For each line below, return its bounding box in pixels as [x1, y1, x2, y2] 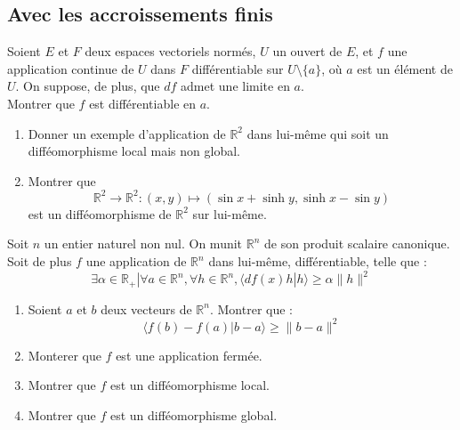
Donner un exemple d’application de [28, 124, 226, 142]
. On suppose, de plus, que [15, 77, 160, 95]
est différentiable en [89, 93, 197, 112]
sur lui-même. [192, 204, 267, 223]
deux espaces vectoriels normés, [85, 42, 256, 61]
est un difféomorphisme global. [109, 405, 278, 424]
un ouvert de [272, 42, 343, 61]
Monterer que [28, 345, 101, 364]
